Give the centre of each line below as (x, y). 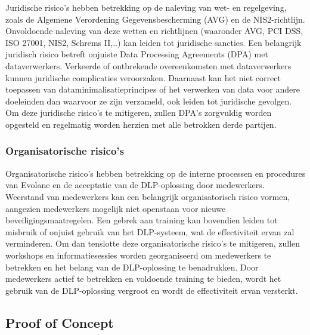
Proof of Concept (60, 322)
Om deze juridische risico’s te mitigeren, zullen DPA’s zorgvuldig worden (139, 113)
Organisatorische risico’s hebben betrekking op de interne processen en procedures (156, 173)
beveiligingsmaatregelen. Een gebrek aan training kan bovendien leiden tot (142, 220)
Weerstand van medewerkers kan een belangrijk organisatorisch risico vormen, (148, 196)
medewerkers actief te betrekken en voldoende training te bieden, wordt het (143, 279)
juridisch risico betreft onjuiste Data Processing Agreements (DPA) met (137, 54)
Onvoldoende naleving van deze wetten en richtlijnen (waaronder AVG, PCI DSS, (154, 31)
